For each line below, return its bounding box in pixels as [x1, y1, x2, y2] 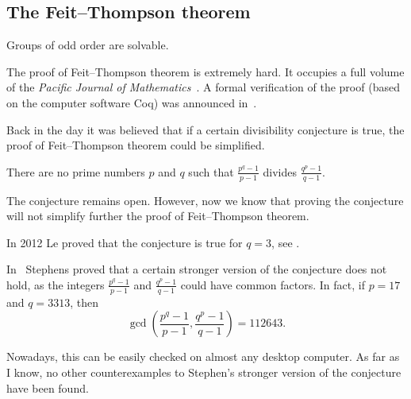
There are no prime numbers [6, 163, 145, 180]
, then [70, 293, 98, 310]
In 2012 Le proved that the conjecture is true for [6, 234, 243, 250]
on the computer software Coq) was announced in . [6, 94, 257, 110]
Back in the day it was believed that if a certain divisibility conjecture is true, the [6, 121, 405, 138]
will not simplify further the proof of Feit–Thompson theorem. [6, 207, 309, 224]
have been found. [6, 379, 89, 396]
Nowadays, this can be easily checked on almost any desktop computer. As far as [6, 348, 400, 365]
